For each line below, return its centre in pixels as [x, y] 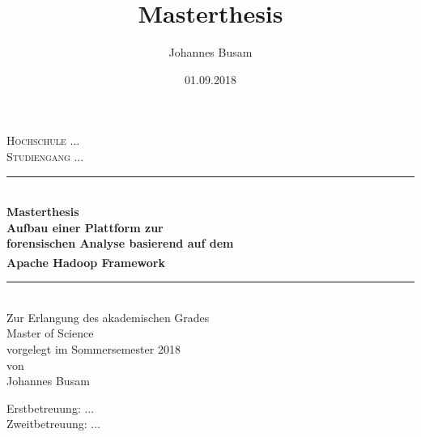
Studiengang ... [45, 156]
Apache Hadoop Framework [86, 262]
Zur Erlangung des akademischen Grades [108, 317]
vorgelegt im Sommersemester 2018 [94, 348]
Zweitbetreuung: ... [53, 424]
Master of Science [50, 333]
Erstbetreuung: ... [51, 407]
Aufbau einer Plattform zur [85, 227]
